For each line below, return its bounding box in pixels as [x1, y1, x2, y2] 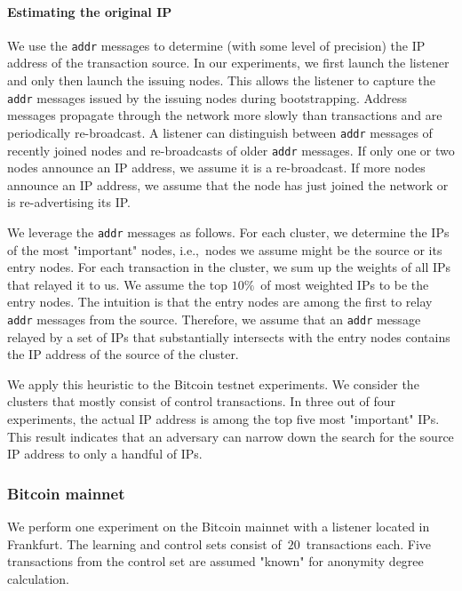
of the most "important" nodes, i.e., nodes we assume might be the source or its [7, 240, 442, 259]
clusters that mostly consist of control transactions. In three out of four [7, 392, 396, 411]
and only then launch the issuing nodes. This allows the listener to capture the [7, 71, 435, 90]
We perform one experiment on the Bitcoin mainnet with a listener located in [7, 517, 430, 536]
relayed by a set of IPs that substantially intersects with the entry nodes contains [7, 327, 450, 346]
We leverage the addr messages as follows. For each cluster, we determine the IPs [7, 222, 450, 241]
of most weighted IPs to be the [260, 275, 429, 293]
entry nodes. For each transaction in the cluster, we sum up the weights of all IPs [7, 258, 451, 276]
